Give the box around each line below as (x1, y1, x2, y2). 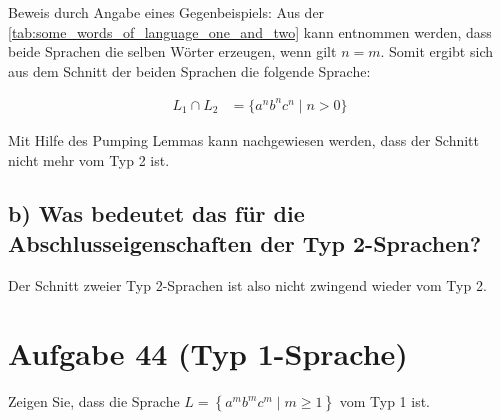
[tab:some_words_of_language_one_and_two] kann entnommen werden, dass (8, 21, 492, 42)
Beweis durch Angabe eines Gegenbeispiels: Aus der (8, 2, 325, 22)
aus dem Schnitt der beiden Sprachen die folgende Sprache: (8, 60, 371, 81)
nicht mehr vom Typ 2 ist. (8, 149, 170, 170)
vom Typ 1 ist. (339, 391, 431, 412)
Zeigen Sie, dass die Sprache (8, 391, 180, 412)
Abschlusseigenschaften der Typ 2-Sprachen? (8, 227, 482, 258)
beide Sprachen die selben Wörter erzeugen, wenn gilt (8, 41, 337, 62)
